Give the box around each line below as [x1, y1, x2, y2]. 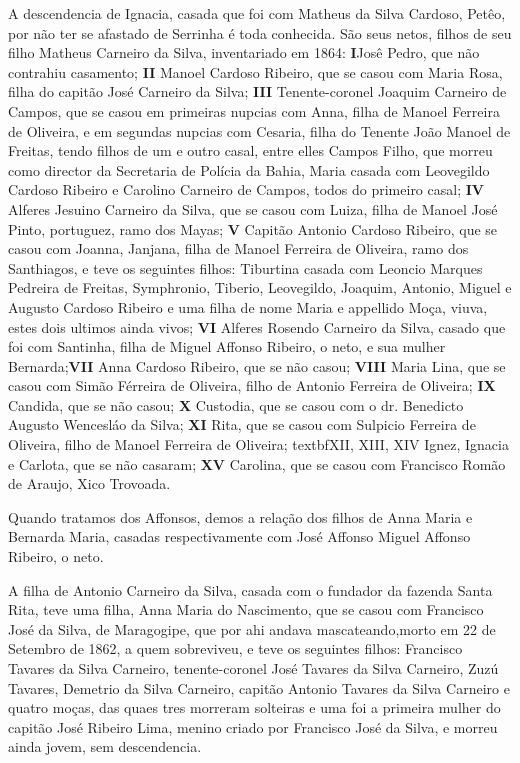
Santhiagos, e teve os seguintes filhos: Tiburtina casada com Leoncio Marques [8, 257, 483, 278]
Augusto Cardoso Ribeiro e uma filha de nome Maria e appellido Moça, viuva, [8, 296, 488, 317]
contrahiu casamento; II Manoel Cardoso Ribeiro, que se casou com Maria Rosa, [8, 61, 503, 82]
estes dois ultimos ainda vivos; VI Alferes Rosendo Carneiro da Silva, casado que [8, 316, 506, 337]
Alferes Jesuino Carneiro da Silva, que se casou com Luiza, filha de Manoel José [8, 198, 498, 219]
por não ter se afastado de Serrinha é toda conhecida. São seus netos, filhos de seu [8, 22, 512, 43]
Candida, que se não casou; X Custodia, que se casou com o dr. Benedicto [8, 394, 464, 415]
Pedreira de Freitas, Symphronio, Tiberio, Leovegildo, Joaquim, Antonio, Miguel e [8, 277, 512, 298]
